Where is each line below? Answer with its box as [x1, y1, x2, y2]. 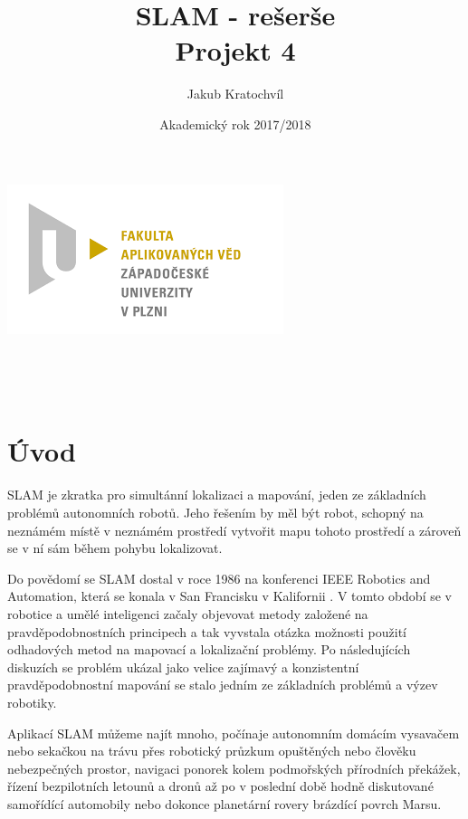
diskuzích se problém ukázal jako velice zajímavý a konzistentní [7, 657, 359, 676]
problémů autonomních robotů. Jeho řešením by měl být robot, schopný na [7, 503, 424, 521]
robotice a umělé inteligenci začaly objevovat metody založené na [7, 604, 368, 623]
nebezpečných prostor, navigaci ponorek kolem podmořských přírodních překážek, [7, 758, 461, 777]
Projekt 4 [175, 32, 296, 69]
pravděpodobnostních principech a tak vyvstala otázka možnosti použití [7, 622, 406, 641]
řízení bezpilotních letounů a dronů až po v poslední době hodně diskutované [7, 776, 434, 795]
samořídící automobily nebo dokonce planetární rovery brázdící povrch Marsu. [7, 794, 442, 813]
